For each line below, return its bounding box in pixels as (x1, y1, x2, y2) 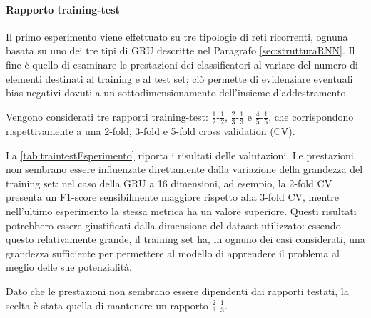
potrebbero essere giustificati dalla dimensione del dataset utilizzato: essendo (6, 217, 341, 232)
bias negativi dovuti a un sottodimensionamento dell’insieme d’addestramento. (6, 85, 349, 100)
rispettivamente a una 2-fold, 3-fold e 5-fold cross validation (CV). (6, 124, 295, 139)
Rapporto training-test (6, 1, 120, 16)
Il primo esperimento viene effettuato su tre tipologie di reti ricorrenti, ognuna (6, 29, 348, 44)
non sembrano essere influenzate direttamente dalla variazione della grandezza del (6, 162, 363, 177)
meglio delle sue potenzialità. (6, 259, 133, 274)
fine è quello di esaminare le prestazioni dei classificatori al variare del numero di (6, 56, 359, 71)
